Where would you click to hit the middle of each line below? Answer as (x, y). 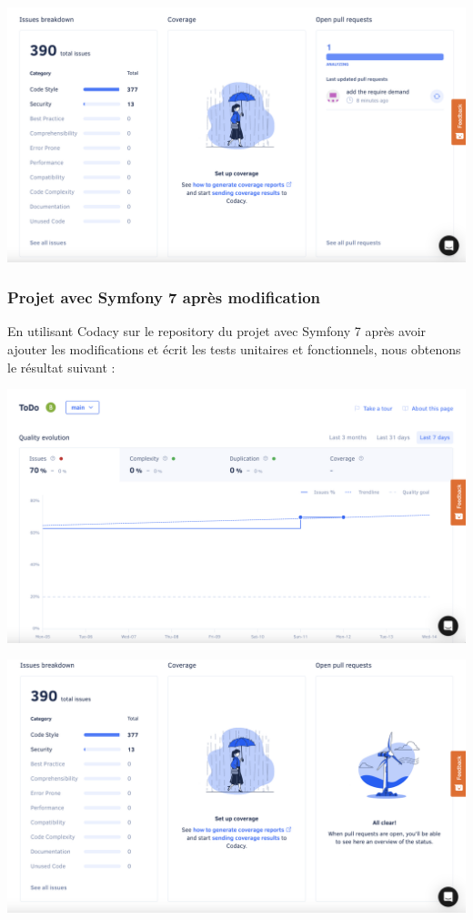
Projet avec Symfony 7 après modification (164, 297)
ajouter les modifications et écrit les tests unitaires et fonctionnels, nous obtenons (234, 348)
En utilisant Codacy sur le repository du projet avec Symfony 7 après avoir (217, 331)
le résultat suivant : (61, 367)
